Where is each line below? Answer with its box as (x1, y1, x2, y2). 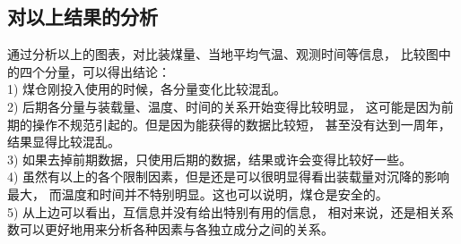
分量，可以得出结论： (44, 62, 170, 80)
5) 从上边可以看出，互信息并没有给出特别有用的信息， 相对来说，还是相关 (7, 202, 441, 221)
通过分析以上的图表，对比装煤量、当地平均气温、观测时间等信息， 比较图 (7, 45, 439, 63)
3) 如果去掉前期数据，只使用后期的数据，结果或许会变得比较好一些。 (7, 149, 413, 168)
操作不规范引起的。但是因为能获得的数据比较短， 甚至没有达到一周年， (31, 114, 451, 133)
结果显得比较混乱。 (7, 132, 120, 151)
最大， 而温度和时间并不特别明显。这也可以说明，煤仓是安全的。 (7, 184, 388, 203)
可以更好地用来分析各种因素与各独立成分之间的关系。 (19, 220, 334, 239)
